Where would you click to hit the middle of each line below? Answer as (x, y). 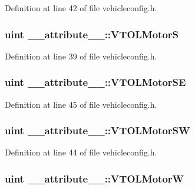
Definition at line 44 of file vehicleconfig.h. (81, 152)
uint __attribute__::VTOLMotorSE (95, 82)
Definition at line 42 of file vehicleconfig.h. (81, 8)
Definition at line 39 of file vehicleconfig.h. (81, 56)
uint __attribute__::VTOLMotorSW (97, 130)
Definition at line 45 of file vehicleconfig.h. (81, 104)
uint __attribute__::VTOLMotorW (95, 178)
